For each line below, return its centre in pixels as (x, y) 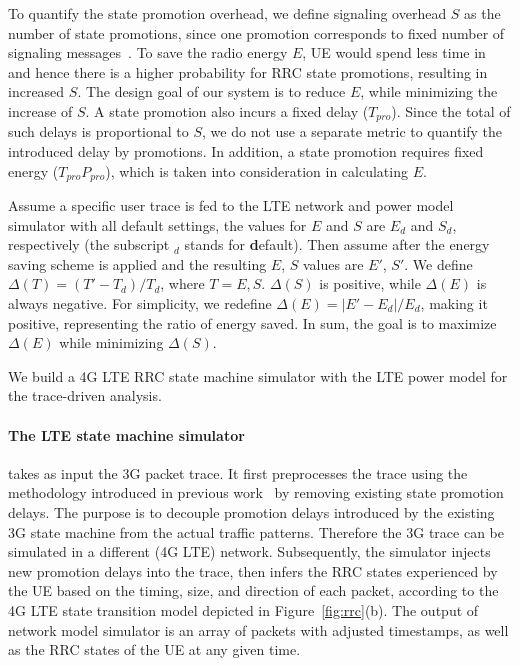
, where (182, 283)
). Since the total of (451, 110)
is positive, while (370, 283)
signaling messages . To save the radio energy (148, 52)
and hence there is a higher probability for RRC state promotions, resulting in (248, 71)
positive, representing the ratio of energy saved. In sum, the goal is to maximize (252, 322)
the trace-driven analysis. (85, 395)
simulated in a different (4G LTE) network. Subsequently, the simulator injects (249, 551)
